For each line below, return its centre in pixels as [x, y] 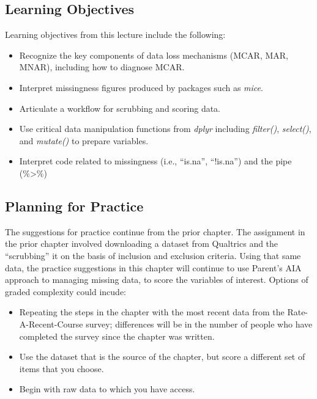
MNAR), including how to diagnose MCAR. [102, 67]
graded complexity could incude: [66, 291]
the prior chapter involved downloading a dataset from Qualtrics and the [142, 243]
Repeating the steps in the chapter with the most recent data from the [152, 312]
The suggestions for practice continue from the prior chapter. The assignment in [155, 231]
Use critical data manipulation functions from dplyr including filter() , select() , [165, 129]
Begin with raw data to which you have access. [107, 389]
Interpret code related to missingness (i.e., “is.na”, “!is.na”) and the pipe [155, 161]
